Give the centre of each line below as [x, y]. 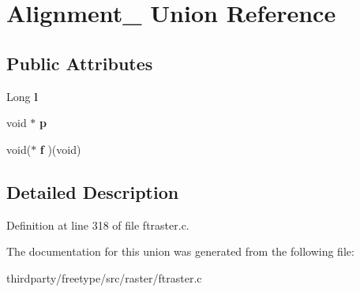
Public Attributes [80, 63]
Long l [22, 96]
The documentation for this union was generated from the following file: [180, 251]
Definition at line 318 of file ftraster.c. [98, 225]
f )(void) [60, 149]
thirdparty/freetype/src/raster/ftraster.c [104, 277]
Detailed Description [93, 191]
